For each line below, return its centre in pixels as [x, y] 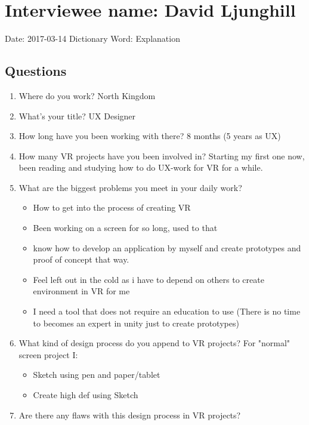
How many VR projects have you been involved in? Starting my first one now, [162, 155]
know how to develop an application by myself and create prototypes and [167, 247]
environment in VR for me [81, 291]
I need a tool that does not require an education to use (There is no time [167, 311]
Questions [36, 71]
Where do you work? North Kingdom [87, 95]
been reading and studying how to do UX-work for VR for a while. [141, 167]
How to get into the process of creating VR [112, 207]
